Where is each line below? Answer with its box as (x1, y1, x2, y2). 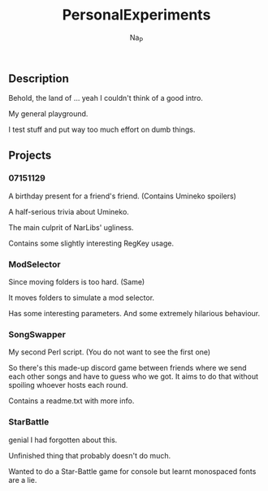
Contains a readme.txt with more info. (8, 396, 135, 406)
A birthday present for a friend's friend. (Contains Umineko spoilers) (8, 191, 237, 201)
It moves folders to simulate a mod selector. (8, 293, 155, 302)
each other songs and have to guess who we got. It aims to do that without (8, 372, 258, 381)
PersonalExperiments (62, 6, 211, 24)
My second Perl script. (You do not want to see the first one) (8, 347, 211, 357)
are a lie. (8, 475, 37, 484)
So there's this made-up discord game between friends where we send (8, 363, 247, 373)
